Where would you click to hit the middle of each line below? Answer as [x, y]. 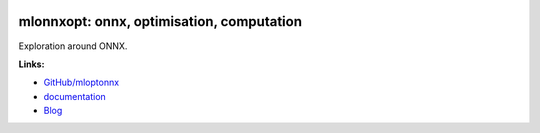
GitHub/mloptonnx [81, 82]
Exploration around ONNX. [73, 46]
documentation [75, 96]
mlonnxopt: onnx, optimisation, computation [160, 21]
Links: [31, 64]
